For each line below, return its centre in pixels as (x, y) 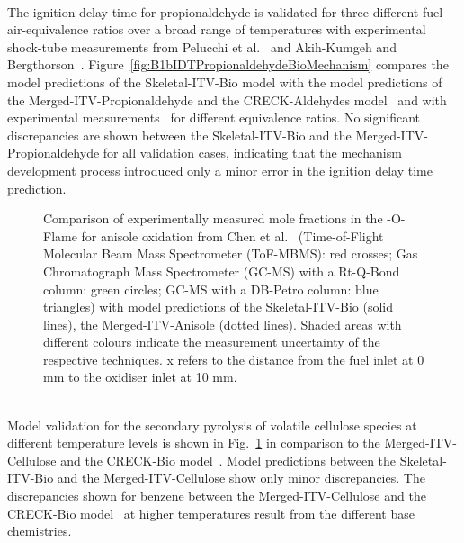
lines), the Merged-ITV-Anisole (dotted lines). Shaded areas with (223, 324)
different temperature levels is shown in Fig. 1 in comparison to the (194, 443)
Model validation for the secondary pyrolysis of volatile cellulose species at (212, 425)
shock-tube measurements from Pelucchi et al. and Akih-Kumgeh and (202, 46)
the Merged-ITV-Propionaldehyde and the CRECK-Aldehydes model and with (227, 100)
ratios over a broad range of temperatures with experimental (259, 29)
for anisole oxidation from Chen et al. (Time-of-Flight (232, 235)
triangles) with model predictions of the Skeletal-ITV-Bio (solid (219, 307)
